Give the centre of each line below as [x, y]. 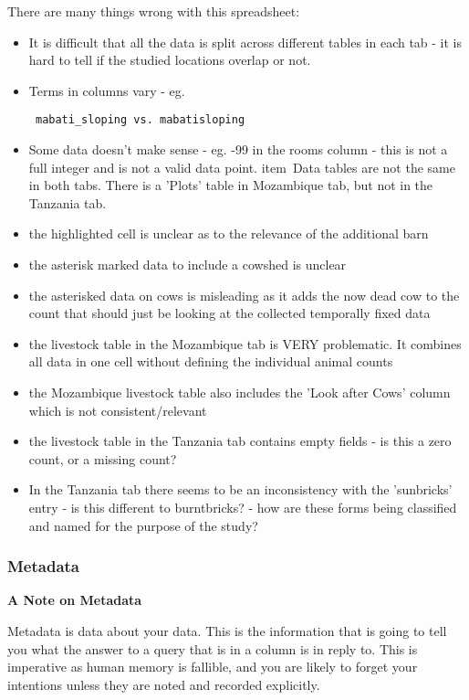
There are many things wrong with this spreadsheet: [154, 11]
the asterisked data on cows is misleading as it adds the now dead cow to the [244, 295]
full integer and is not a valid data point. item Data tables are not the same [242, 167]
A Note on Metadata [75, 600]
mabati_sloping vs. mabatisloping [140, 120]
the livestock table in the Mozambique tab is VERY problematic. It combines [245, 343]
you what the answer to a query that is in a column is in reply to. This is [213, 648]
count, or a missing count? [103, 458]
